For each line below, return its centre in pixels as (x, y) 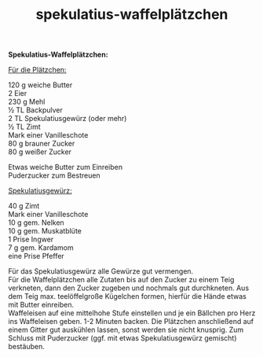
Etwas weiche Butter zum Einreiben (66, 167)
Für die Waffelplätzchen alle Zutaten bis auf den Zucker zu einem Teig (121, 280)
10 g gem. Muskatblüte (45, 231)
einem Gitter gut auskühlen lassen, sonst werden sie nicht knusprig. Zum (126, 330)
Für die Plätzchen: (37, 70)
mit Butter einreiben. (41, 305)
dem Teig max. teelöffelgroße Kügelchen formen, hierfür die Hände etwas (128, 296)
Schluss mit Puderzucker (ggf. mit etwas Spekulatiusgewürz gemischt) (122, 338)
